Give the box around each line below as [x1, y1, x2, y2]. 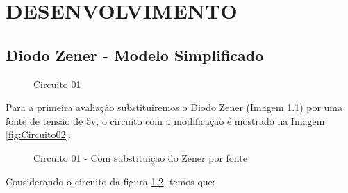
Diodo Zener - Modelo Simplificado [6, 44, 264, 65]
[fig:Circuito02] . [6, 127, 72, 142]
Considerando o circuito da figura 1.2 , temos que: [6, 174, 215, 188]
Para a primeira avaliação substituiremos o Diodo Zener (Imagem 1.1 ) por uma [6, 100, 343, 115]
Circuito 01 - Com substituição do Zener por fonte [33, 150, 247, 165]
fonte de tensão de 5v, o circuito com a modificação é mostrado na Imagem [6, 113, 325, 128]
